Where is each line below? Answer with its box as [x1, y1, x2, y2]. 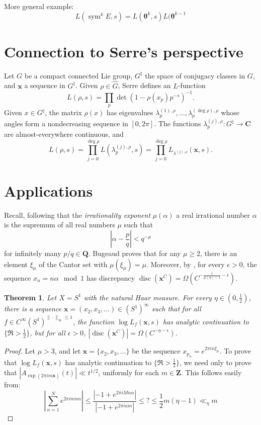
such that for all [151, 303, 201, 314]
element [4, 259, 28, 269]
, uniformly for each [98, 367, 159, 378]
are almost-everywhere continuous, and [4, 129, 124, 139]
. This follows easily [181, 367, 242, 378]
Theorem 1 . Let [4, 292, 57, 302]
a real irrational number [176, 209, 250, 220]
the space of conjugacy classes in [145, 70, 245, 80]
